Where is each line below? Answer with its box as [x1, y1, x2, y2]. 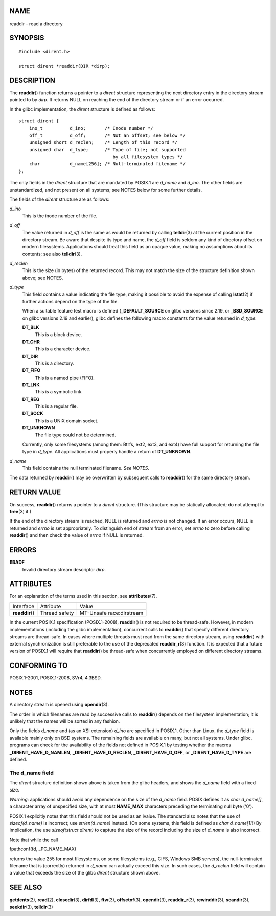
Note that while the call [9, 837, 58, 843]
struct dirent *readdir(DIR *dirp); [18, 63, 110, 69]
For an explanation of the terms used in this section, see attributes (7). [9, 593, 157, 599]
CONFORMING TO [9, 661, 68, 670]
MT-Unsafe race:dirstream [79, 609, 144, 616]
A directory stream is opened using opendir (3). [9, 702, 109, 708]
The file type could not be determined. [35, 432, 116, 438]
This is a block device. [35, 331, 82, 338]
